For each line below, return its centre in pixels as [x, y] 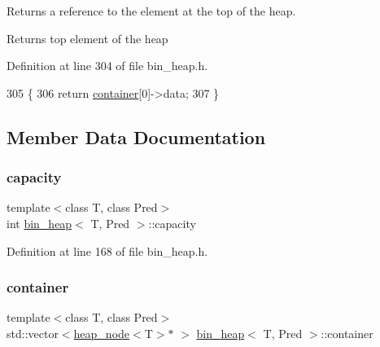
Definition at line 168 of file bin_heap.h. [107, 250]
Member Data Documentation [136, 136]
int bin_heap [39, 223]
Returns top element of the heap [87, 38]
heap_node [102, 333]
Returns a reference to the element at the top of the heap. [151, 11]
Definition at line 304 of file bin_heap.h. [107, 66]
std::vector [33, 333]
